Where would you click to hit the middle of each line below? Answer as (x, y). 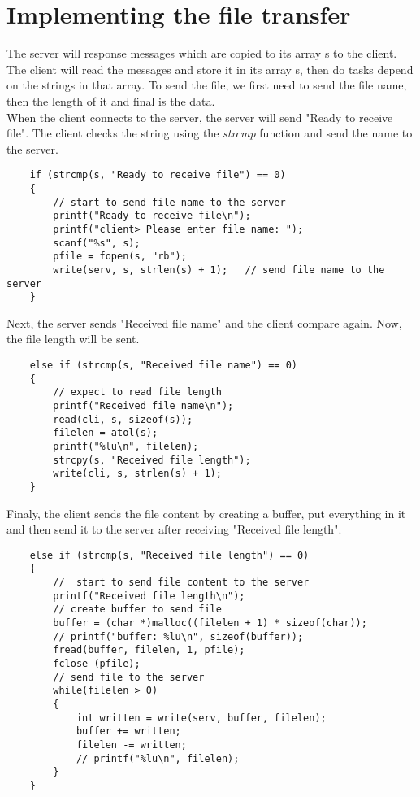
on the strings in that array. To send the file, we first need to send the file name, (207, 85)
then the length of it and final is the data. (111, 100)
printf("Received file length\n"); (149, 596)
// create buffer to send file (137, 610)
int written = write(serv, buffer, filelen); (201, 718)
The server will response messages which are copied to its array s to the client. (202, 53)
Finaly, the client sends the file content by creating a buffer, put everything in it (206, 513)
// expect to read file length (137, 392)
